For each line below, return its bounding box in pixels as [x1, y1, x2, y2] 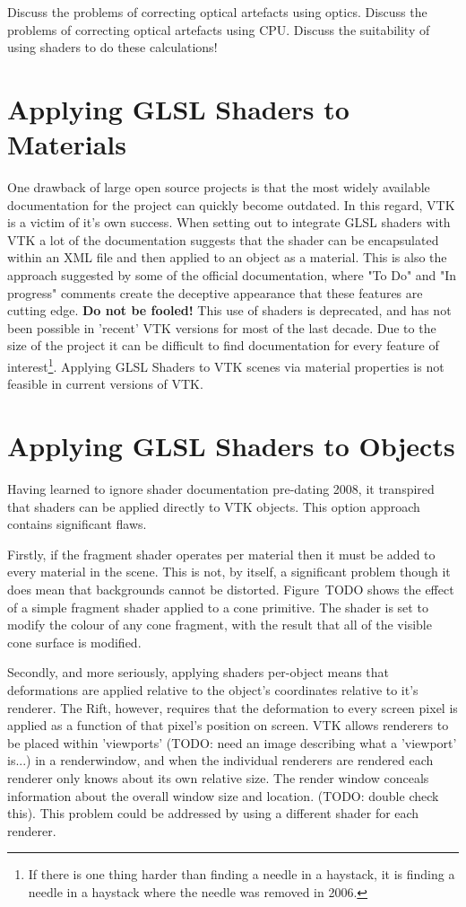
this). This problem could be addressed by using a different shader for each [7, 804, 419, 823]
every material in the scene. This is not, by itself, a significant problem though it [7, 562, 451, 581]
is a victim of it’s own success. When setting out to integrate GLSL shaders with [7, 213, 451, 232]
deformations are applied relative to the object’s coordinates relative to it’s [7, 680, 419, 699]
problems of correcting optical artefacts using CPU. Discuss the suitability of [7, 20, 430, 39]
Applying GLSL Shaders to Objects [7, 427, 455, 464]
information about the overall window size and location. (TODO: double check [7, 786, 439, 805]
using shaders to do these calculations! [7, 38, 218, 57]
